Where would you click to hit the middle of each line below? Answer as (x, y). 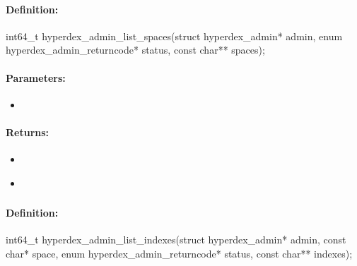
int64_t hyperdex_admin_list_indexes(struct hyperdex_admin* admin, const (176, 240)
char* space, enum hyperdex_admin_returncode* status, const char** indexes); (179, 254)
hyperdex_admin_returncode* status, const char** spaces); (135, 50)
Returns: (28, 132)
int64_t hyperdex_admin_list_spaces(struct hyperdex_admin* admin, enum (174, 36)
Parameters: (36, 77)
